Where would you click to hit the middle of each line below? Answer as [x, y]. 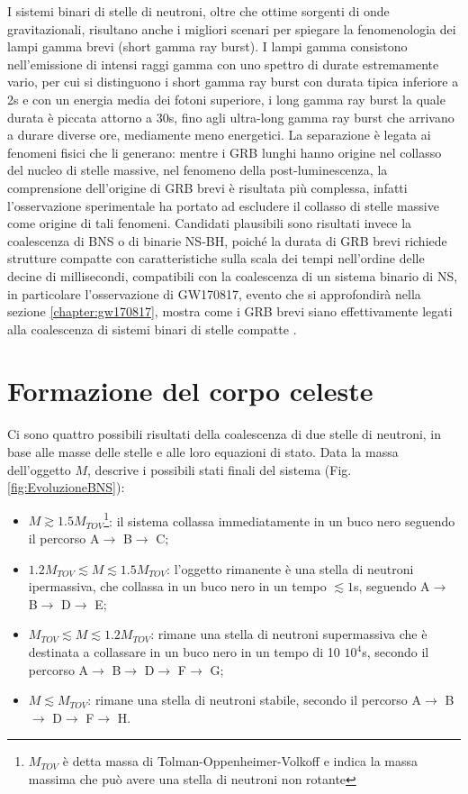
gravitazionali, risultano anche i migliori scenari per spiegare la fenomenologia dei [232, 28]
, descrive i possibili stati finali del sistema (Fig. [220, 469]
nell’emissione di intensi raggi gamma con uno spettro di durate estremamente [223, 64]
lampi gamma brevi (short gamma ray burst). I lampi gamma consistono [207, 46]
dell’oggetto [39, 469]
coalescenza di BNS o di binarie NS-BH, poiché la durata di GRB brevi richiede [227, 240]
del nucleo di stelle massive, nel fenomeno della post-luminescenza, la [198, 170]
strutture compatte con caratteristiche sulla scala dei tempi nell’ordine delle [216, 258]
